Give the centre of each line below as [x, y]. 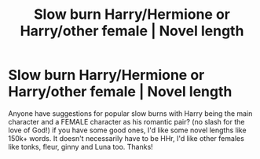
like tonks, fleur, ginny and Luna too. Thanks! [81, 146]
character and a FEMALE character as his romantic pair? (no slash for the [126, 121]
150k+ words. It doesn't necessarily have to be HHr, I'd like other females [126, 138]
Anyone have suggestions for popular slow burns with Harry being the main [130, 113]
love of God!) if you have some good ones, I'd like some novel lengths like [127, 130]
